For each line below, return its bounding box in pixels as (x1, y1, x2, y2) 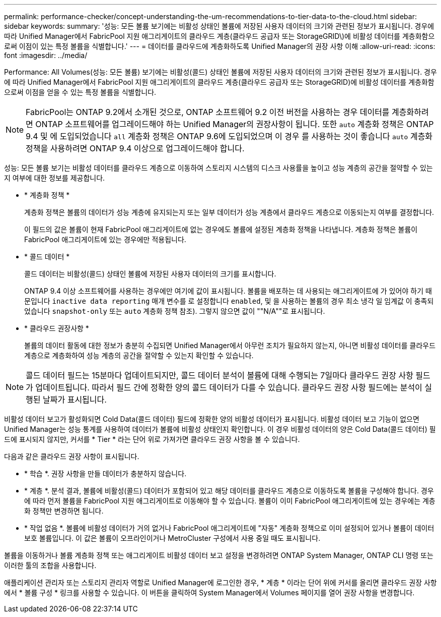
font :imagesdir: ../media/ (4, 51, 88, 60)
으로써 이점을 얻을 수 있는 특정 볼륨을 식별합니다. (4, 88, 157, 96)
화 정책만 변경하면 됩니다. (24, 507, 104, 515)
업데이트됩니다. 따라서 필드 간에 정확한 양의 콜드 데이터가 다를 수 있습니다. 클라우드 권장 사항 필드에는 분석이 (35, 382, 422, 392)
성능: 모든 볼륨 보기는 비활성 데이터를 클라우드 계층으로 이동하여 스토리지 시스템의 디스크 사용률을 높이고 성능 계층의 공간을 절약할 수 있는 (4, 163, 433, 172)
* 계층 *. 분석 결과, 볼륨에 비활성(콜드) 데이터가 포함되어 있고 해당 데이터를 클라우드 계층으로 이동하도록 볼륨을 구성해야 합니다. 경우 (24, 486, 434, 495)
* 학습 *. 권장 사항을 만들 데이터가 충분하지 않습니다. (24, 469, 187, 478)
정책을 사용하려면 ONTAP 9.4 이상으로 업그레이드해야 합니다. (26, 143, 245, 153)
